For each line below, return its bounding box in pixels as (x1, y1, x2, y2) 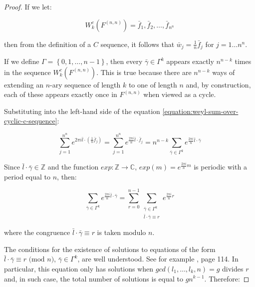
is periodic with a (194, 161, 247, 172)
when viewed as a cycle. (143, 89, 216, 99)
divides (222, 263, 244, 273)
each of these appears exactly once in (4, 89, 117, 99)
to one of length (128, 79, 177, 89)
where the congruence (4, 227, 70, 237)
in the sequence (4, 66, 51, 77)
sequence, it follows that (100, 38, 175, 49)
